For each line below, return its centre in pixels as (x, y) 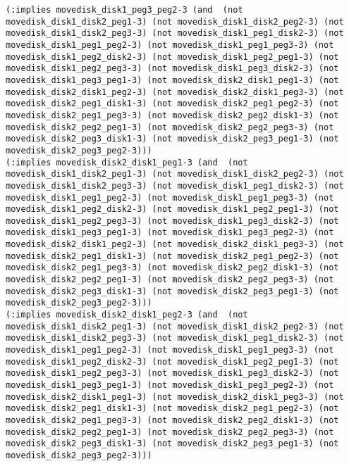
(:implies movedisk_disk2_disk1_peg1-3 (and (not (127, 162)
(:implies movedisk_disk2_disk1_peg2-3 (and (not (127, 315)
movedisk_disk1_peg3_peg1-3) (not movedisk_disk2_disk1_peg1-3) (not (172, 80)
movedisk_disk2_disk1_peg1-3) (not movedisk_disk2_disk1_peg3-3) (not (175, 397)
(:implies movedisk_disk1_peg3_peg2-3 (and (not (124, 10)
